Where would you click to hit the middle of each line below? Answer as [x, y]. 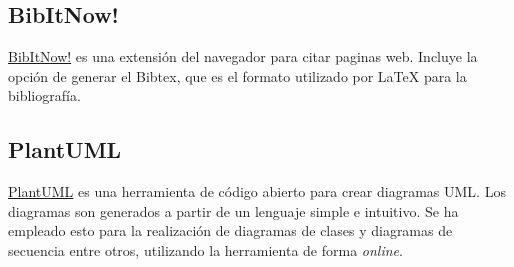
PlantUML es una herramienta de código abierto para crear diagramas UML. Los [257, 191]
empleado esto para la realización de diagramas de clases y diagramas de [230, 230]
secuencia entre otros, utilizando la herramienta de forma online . [205, 249]
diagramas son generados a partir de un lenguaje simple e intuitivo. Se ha [233, 210]
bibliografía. [44, 95]
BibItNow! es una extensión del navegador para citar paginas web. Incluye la [243, 56]
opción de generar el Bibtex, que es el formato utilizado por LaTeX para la [237, 75]
